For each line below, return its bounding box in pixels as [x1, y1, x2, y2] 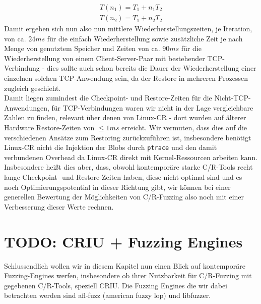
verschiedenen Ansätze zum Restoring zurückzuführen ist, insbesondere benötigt [4, 132, 251, 142]
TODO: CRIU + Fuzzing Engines [4, 231, 243, 251]
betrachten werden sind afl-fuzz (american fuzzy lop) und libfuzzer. [4, 290, 211, 300]
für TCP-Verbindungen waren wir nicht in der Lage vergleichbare [51, 102, 253, 113]
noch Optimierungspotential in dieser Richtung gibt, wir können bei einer [4, 181, 231, 192]
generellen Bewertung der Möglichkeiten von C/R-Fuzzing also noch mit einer [4, 191, 244, 202]
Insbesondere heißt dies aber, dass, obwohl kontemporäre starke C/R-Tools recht [4, 162, 253, 172]
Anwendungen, [4, 102, 49, 113]
